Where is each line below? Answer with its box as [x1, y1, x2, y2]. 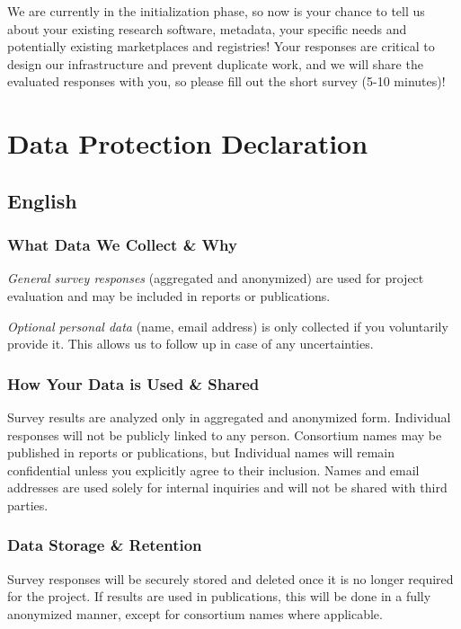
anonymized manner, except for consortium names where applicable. [7, 604, 383, 623]
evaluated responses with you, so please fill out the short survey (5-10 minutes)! [7, 72, 446, 91]
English [7, 186, 77, 214]
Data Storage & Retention [7, 534, 202, 556]
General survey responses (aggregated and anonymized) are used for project [7, 269, 424, 288]
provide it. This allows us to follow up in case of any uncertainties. [7, 334, 374, 353]
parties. [7, 495, 49, 514]
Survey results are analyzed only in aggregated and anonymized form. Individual [7, 407, 451, 426]
